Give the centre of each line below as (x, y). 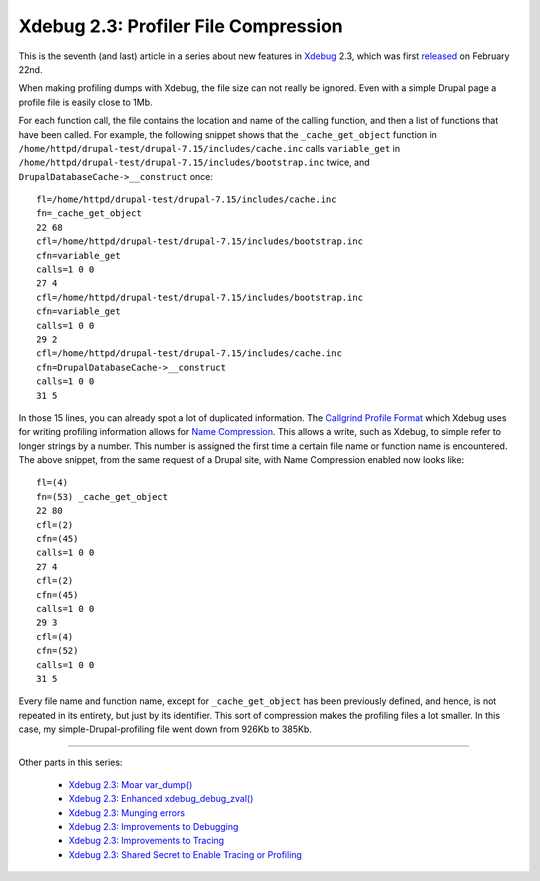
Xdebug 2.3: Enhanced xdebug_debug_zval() (161, 799)
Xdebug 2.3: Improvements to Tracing (146, 841)
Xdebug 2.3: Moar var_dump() (130, 784)
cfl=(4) (55, 636)
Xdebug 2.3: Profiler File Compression (181, 26)
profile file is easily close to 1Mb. (86, 102)
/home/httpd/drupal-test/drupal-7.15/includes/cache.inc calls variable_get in (209, 148)
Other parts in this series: (70, 762)
